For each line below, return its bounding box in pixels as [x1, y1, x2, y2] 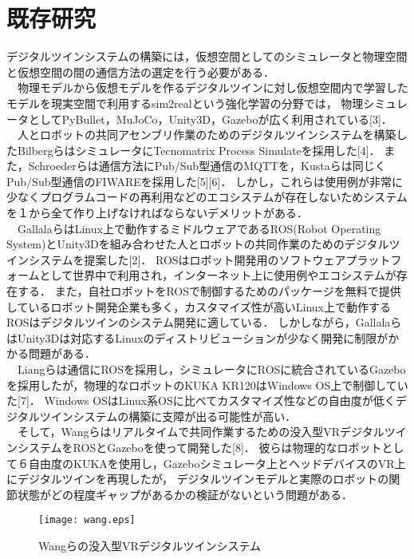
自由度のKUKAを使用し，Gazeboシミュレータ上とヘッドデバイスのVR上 [28, 454, 406, 471]
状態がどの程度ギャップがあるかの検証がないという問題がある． [17, 486, 353, 502]
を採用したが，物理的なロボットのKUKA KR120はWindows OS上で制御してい [6, 376, 408, 393]
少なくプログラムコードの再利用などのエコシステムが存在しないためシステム [6, 188, 408, 205]
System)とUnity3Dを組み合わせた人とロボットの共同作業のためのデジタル [6, 236, 389, 252]
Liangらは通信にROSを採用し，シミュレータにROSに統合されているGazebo [17, 361, 406, 377]
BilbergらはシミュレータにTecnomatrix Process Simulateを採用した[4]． [17, 141, 380, 158]
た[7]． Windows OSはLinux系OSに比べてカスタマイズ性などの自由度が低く [6, 392, 396, 409]
